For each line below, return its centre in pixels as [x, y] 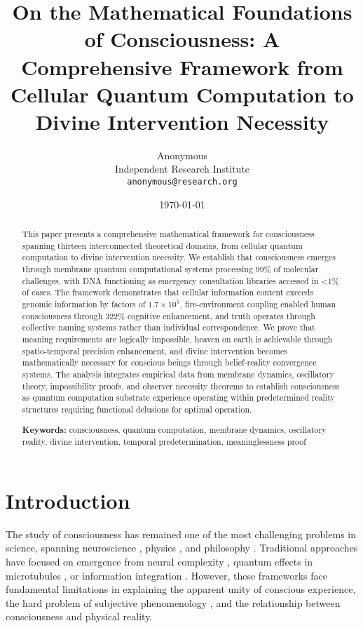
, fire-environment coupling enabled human [258, 304]
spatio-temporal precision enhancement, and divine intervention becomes [155, 350]
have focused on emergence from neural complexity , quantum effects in [159, 561]
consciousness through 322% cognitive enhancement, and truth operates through [169, 315]
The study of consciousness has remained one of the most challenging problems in [181, 534]
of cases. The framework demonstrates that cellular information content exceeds [168, 292]
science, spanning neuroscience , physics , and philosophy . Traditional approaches [182, 548]
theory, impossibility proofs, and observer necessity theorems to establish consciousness [181, 386]
